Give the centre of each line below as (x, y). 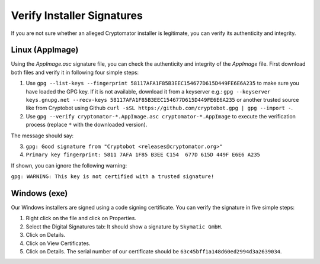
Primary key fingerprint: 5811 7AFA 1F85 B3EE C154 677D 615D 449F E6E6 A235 (143, 155)
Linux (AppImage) (45, 50)
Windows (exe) (39, 193)
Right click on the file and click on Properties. (81, 218)
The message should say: (42, 136)
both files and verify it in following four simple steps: (75, 72)
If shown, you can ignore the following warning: (69, 165)
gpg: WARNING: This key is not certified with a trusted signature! (113, 177)
